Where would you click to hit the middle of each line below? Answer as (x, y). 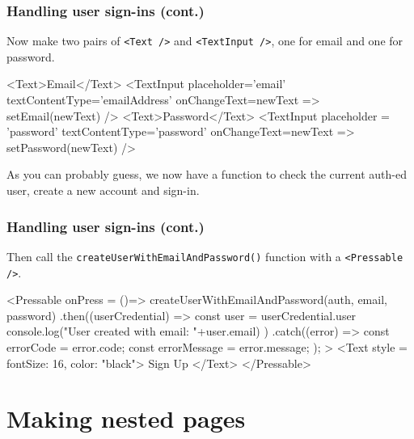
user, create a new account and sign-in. (103, 190)
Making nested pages (126, 418)
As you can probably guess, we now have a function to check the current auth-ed (207, 174)
